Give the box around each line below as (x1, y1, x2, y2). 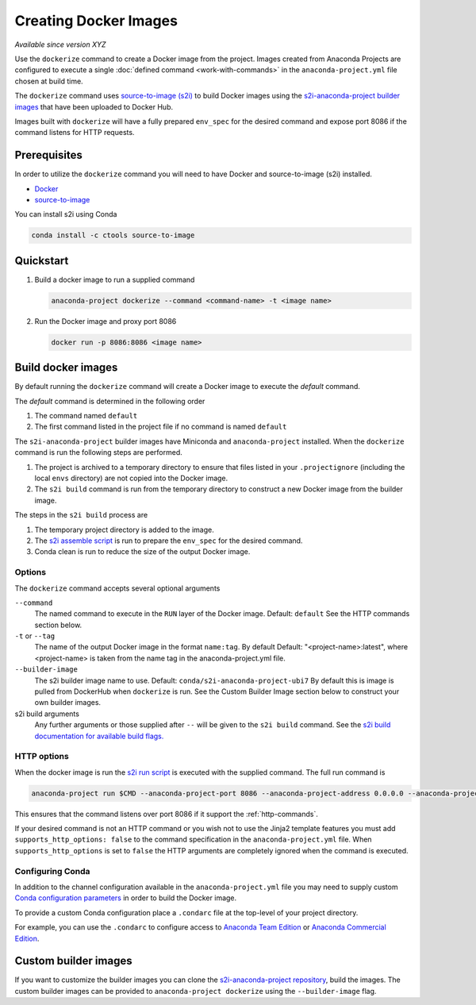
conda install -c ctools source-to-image (31, 231, 195, 240)
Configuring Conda (14, 865, 90, 876)
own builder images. (34, 698, 102, 707)
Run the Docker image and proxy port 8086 (34, 316, 177, 325)
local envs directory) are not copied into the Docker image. (34, 473, 228, 483)
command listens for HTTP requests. (14, 128, 135, 137)
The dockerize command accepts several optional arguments (14, 583, 221, 593)
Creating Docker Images (14, 12, 178, 29)
